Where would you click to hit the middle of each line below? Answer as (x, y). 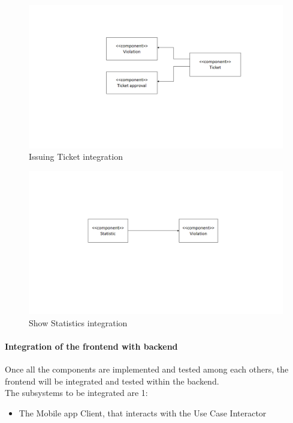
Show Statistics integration (78, 322)
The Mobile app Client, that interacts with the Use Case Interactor (143, 412)
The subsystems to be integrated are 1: (76, 393)
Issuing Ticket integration (76, 157)
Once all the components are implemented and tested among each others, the (147, 369)
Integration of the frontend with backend (91, 346)
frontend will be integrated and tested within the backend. (112, 381)
